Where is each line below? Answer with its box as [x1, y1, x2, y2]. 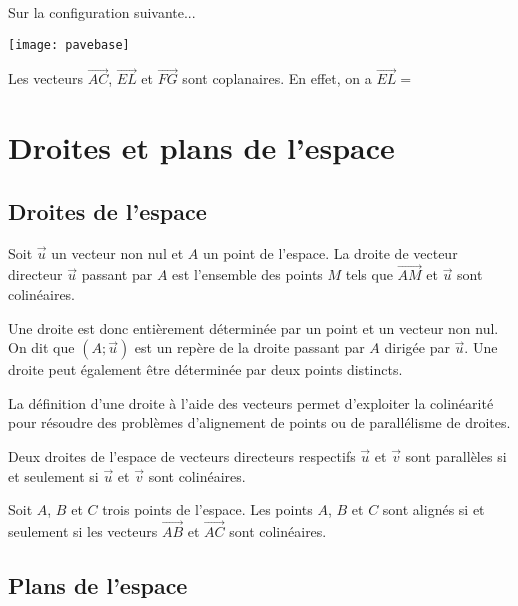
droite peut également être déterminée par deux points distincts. [8, 359, 403, 380]
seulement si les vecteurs [8, 521, 158, 542]
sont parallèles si [405, 446, 507, 467]
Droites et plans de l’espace [8, 127, 395, 168]
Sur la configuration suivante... [8, 2, 196, 22]
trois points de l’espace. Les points [102, 499, 313, 520]
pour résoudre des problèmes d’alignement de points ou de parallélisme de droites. [8, 412, 511, 433]
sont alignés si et [382, 499, 485, 520]
